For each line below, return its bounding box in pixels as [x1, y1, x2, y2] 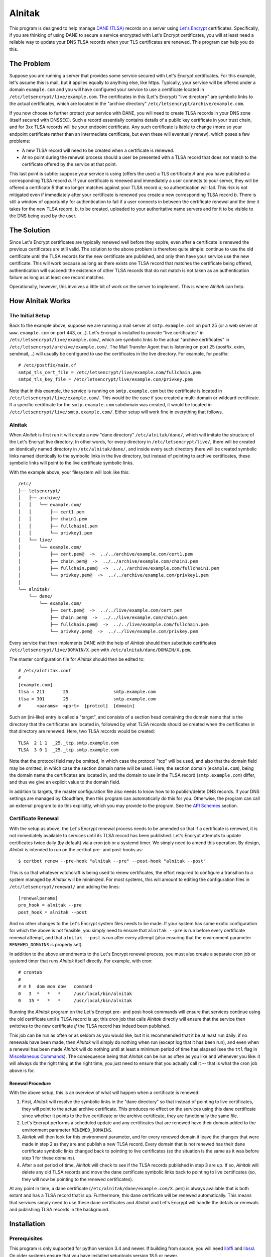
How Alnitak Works [9, 297, 71, 305]
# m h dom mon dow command [18, 983, 93, 990]
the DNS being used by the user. [9, 213, 77, 219]
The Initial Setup [9, 312, 50, 319]
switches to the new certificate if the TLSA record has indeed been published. [9, 1023, 171, 1029]
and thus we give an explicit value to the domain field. [9, 779, 120, 785]
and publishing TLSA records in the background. [9, 1207, 110, 1213]
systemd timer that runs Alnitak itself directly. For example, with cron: [9, 958, 153, 964]
